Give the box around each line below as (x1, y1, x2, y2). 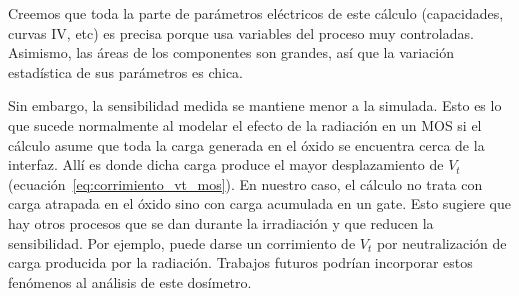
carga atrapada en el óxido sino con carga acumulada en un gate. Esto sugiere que (8, 193, 512, 214)
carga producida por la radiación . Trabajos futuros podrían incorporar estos (8, 252, 473, 273)
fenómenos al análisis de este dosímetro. (8, 271, 252, 292)
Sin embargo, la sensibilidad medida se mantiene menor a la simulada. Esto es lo (8, 95, 502, 116)
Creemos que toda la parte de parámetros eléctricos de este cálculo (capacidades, (8, 3, 504, 23)
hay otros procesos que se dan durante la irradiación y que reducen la (8, 212, 434, 233)
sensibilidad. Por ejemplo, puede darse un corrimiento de (8, 232, 356, 253)
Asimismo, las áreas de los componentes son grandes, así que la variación (8, 42, 455, 63)
